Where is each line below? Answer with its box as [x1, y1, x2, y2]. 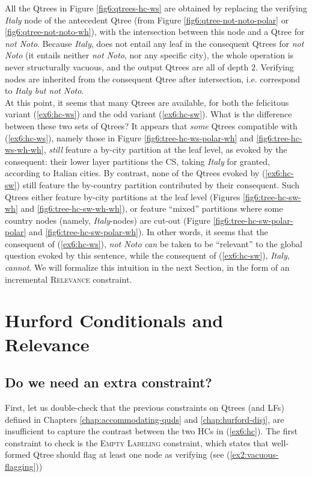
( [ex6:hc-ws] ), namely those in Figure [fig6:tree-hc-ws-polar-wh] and [5, 131, 254, 144]
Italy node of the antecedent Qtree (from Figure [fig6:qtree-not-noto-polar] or [5, 13, 289, 26]
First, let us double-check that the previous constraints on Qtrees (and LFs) [5, 401, 284, 414]
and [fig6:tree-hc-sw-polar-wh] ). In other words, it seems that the [29, 226, 268, 238]
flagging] [5, 460, 36, 472]
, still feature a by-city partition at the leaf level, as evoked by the [43, 143, 287, 156]
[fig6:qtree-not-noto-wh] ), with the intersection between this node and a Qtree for [5, 25, 305, 38]
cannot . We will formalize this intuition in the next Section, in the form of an [5, 261, 290, 274]
